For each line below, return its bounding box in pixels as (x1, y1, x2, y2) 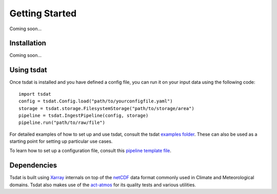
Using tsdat (9, 66, 47, 74)
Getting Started (9, 8, 77, 19)
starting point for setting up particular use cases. (9, 138, 113, 144)
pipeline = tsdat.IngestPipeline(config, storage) (18, 113, 149, 118)
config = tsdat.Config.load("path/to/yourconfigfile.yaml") (18, 98, 173, 104)
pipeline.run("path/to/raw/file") (18, 120, 105, 125)
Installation (9, 39, 46, 48)
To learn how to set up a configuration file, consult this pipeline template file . (9, 147, 171, 154)
